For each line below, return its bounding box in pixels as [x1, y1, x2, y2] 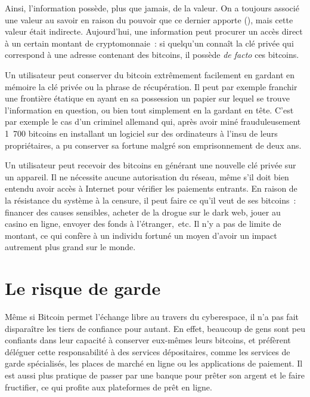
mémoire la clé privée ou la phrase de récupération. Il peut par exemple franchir [5, 80, 297, 93]
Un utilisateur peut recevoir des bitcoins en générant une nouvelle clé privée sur [5, 159, 296, 171]
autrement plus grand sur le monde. [5, 241, 136, 253]
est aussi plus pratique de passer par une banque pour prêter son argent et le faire [5, 368, 305, 381]
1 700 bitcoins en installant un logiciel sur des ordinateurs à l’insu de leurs [5, 127, 278, 139]
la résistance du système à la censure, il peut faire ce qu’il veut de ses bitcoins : [5, 193, 296, 206]
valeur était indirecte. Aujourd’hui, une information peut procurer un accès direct [5, 25, 303, 38]
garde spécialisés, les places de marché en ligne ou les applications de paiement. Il [5, 357, 303, 370]
